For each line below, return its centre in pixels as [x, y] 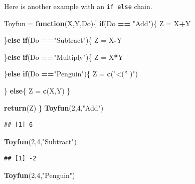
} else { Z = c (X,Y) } [37, 91]
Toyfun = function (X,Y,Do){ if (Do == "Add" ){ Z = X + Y [97, 23]
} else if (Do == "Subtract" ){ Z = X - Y [63, 40]
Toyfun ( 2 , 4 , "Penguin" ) [40, 175]
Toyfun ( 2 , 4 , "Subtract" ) [40, 141]
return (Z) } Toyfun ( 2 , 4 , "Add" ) [54, 107]
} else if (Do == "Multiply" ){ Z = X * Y [64, 57]
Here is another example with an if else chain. [78, 6]
